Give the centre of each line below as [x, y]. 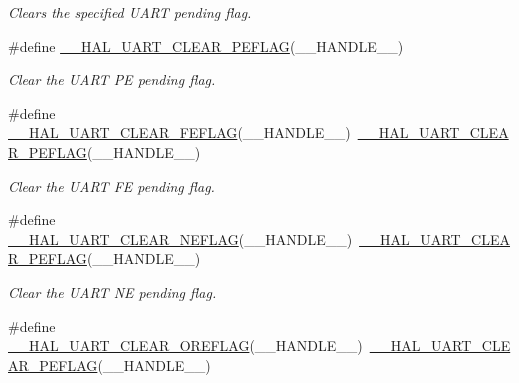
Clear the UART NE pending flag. [112, 291]
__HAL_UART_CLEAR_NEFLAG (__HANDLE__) [180, 238]
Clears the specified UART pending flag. [130, 12]
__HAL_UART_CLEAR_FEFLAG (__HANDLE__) [179, 132]
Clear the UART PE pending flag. [112, 79]
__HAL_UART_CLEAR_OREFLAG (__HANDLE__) [185, 345]
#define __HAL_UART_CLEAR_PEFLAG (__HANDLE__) [206, 45]
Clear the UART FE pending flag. [111, 185]
